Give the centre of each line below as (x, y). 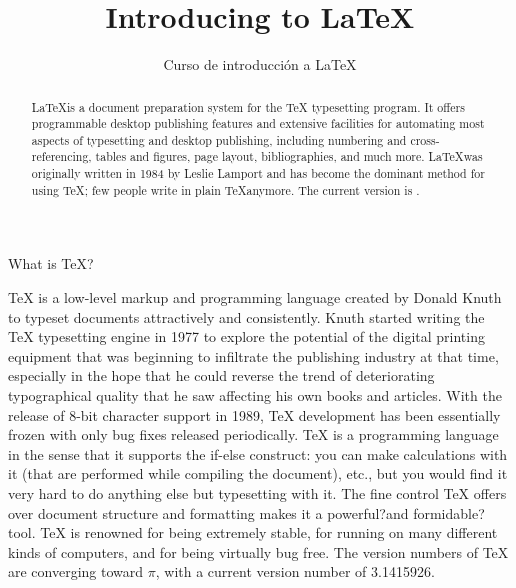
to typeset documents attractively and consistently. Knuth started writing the (246, 316)
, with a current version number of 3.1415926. (295, 571)
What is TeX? (51, 263)
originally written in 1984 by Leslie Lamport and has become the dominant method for (258, 173)
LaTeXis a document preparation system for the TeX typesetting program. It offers (248, 106)
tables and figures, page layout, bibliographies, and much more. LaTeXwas (289, 156)
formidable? (449, 512)
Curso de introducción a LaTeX (260, 64)
